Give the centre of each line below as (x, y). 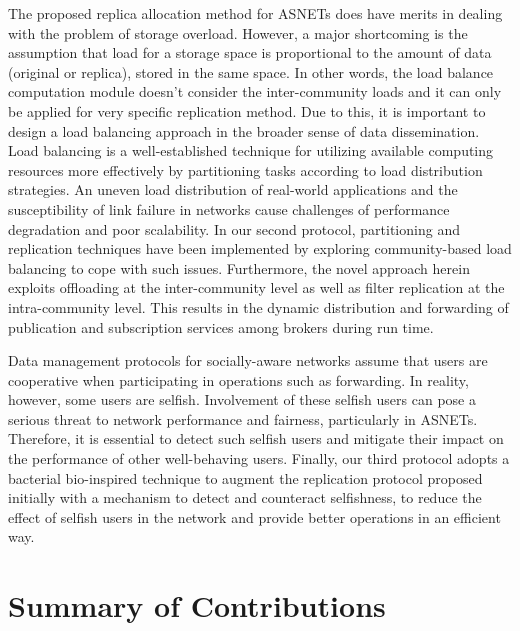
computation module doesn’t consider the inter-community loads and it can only (255, 91)
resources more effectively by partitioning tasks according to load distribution (245, 169)
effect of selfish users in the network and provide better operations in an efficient (254, 516)
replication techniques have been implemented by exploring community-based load (260, 248)
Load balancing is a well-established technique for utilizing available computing (251, 150)
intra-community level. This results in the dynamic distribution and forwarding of (258, 306)
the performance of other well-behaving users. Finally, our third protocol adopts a (259, 458)
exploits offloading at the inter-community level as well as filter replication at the (256, 287)
